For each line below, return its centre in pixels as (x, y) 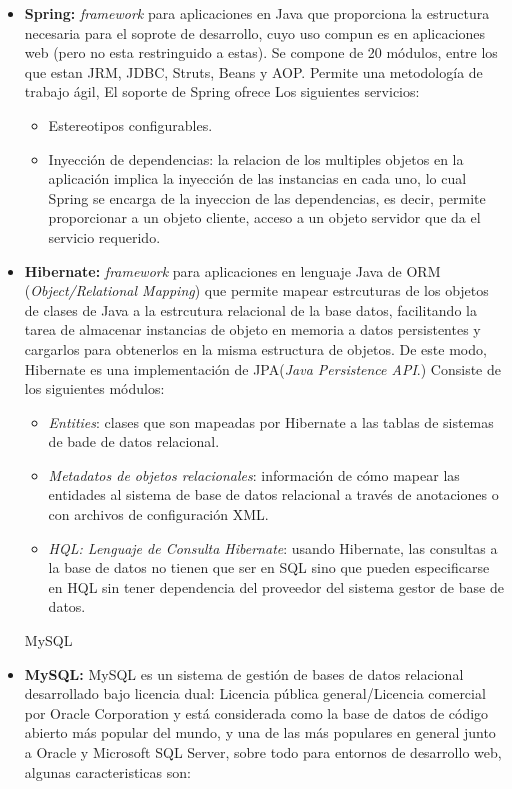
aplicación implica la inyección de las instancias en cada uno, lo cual (257, 178)
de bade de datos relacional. (134, 441)
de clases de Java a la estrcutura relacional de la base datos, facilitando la (250, 309)
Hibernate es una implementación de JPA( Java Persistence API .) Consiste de (262, 368)
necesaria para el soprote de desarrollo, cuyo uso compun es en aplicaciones (255, 32)
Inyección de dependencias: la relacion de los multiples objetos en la (256, 158)
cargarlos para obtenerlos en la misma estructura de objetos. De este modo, (255, 348)
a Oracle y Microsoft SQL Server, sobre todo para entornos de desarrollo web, (263, 752)
